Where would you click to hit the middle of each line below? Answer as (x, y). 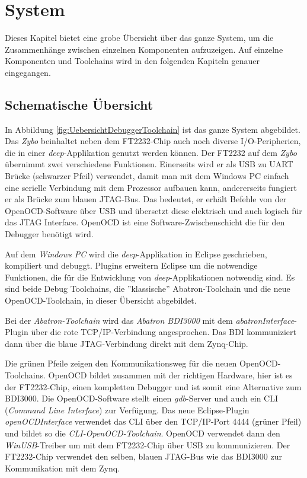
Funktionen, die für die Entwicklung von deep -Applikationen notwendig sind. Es (150, 277)
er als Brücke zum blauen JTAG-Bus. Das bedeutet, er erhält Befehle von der (146, 199)
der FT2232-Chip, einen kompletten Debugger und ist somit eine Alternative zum (153, 386)
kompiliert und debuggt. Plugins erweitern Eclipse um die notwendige (131, 265)
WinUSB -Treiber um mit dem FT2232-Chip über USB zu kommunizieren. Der (148, 444)
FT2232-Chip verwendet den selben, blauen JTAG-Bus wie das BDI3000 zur (144, 456)
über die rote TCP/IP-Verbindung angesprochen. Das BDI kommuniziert (164, 332)
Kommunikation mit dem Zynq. (63, 468)
